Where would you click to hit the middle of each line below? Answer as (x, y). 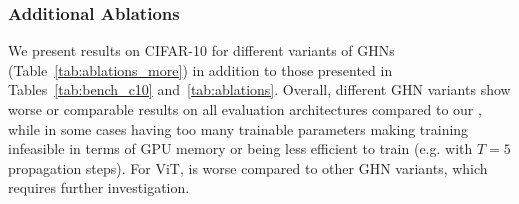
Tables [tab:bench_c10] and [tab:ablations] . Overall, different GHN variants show (259, 89)
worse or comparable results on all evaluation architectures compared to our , (245, 109)
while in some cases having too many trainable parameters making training (238, 128)
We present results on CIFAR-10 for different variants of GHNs (201, 50)
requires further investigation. (99, 187)
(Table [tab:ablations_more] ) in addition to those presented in (200, 69)
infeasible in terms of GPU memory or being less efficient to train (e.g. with (240, 148)
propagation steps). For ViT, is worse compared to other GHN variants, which (248, 167)
